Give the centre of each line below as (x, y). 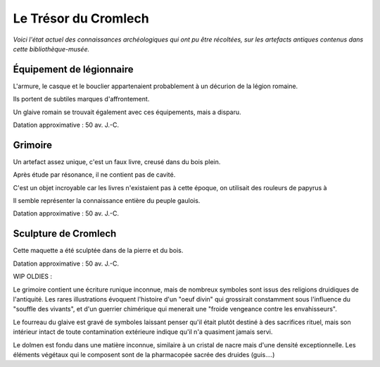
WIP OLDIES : (33, 276)
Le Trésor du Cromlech (81, 18)
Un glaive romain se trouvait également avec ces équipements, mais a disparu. (127, 112)
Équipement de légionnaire (73, 69)
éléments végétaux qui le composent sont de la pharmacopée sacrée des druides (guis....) (144, 354)
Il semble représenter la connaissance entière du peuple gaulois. (107, 201)
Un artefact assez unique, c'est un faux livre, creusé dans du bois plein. (117, 161)
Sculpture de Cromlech (65, 234)
